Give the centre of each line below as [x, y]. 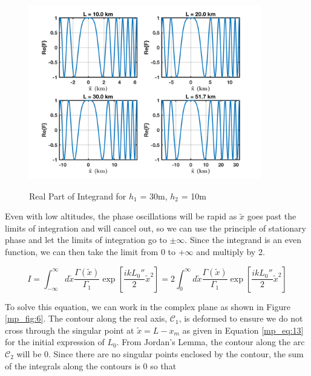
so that [163, 365]
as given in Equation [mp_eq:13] [243, 330]
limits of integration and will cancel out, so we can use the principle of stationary [155, 228]
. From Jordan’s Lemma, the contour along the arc [211, 342]
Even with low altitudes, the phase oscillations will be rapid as [121, 216]
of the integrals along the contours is [73, 365]
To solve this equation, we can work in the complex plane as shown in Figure [148, 306]
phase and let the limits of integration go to [86, 240]
